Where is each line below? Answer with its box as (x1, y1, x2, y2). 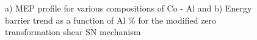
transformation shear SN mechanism (5, 25, 141, 38)
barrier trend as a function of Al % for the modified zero (5, 13, 217, 26)
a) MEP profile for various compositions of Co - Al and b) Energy (5, 2, 252, 14)
